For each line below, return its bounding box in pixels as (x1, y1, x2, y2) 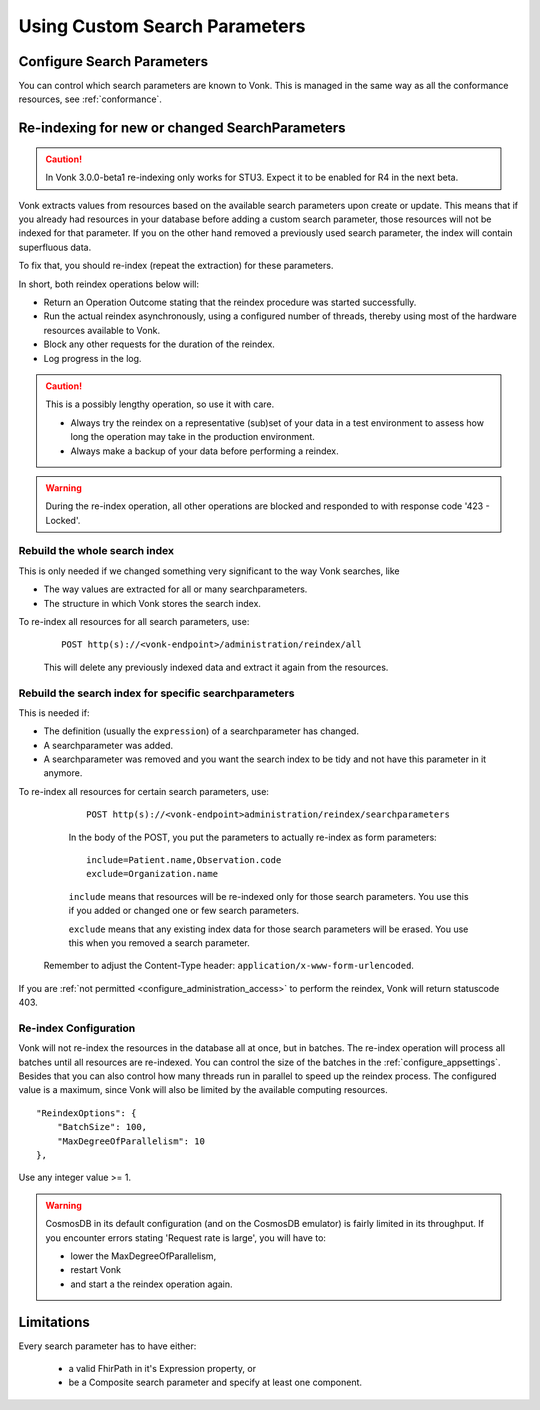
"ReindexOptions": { (36, 1107, 137, 1119)
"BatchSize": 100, (56, 1121, 148, 1133)
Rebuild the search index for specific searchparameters (18, 686, 295, 700)
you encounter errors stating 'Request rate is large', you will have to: (45, 1231, 327, 1244)
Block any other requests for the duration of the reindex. (43, 338, 275, 350)
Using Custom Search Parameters (18, 15, 306, 37)
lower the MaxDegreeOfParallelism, (70, 1250, 217, 1262)
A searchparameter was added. (43, 739, 174, 751)
